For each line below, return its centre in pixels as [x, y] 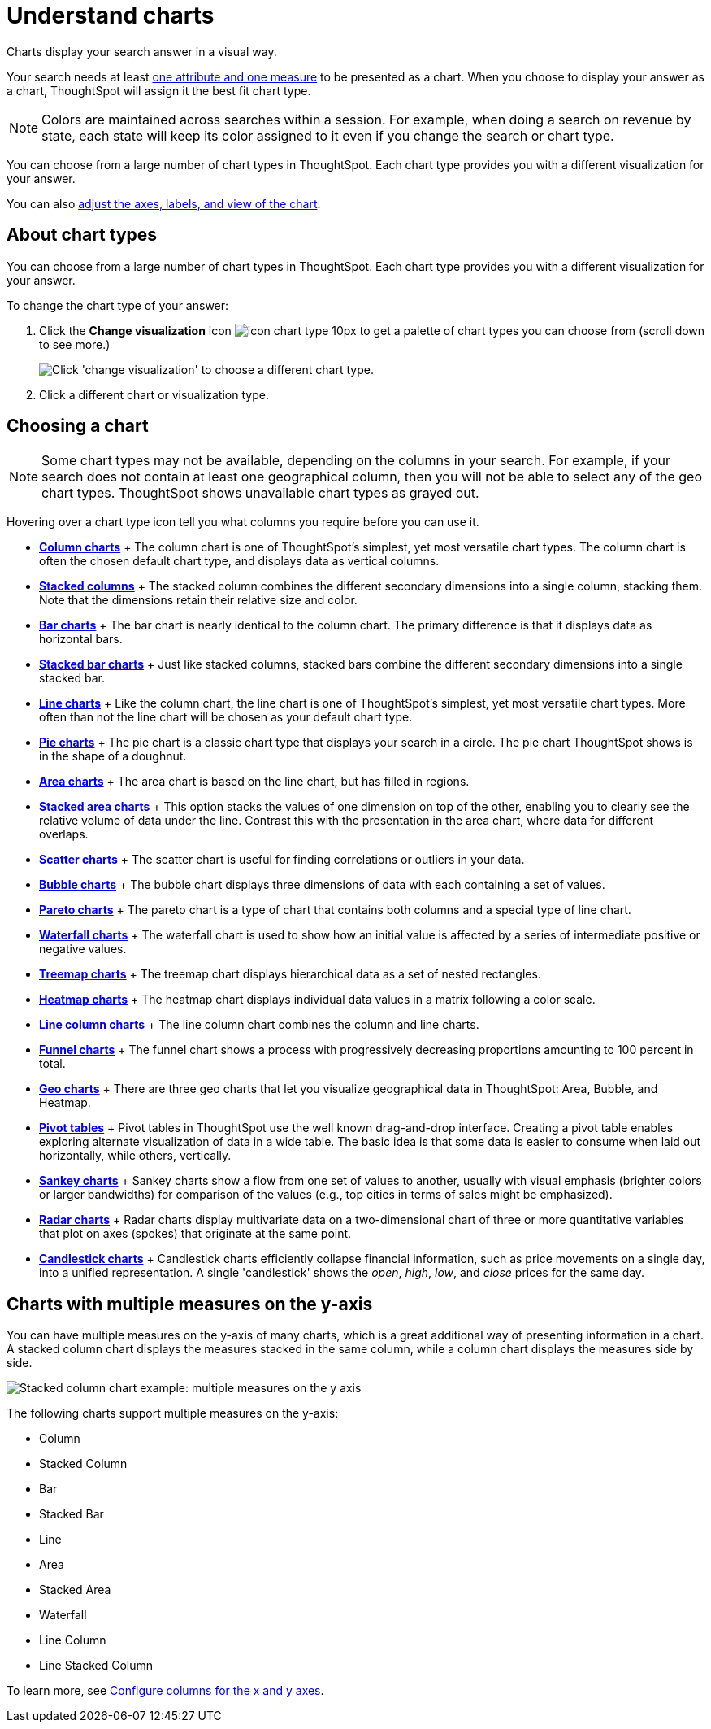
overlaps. [64, 834]
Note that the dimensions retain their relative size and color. [198, 600]
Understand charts [111, 15]
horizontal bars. [81, 639]
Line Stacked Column [96, 1666]
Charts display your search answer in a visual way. [142, 51]
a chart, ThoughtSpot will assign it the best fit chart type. [159, 90]
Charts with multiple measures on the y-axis [190, 1304]
